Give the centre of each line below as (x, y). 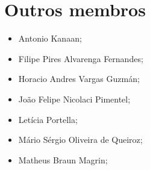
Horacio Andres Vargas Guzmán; (79, 79)
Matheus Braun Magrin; (63, 159)
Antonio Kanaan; (50, 38)
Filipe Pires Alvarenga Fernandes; (81, 58)
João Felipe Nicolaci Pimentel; (74, 99)
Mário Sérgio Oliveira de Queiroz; (80, 140)
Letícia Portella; (48, 119)
